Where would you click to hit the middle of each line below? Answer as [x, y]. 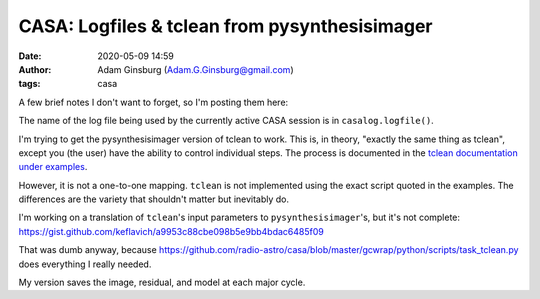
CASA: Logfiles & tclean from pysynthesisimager [225, 26]
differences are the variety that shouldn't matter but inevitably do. [154, 199]
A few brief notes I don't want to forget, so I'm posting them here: [153, 102]
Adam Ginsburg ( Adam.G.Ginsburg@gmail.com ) [195, 69]
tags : [29, 84]
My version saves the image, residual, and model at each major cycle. [162, 282]
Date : [30, 56]
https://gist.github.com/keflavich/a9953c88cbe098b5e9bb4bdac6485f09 [171, 231]
